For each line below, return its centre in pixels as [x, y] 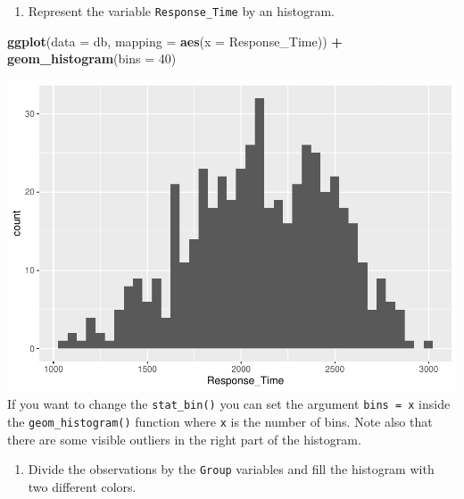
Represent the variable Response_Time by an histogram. [181, 11]
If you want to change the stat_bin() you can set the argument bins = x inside [229, 404]
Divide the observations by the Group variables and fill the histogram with [231, 469]
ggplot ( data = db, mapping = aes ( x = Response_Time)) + [175, 41]
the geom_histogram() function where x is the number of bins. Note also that [220, 422]
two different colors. [82, 486]
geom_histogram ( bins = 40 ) [92, 58]
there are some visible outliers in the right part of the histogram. [184, 439]
